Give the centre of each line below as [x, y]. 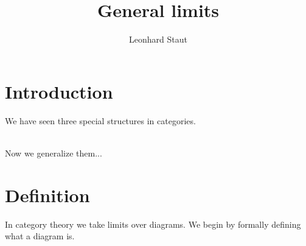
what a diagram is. [40, 236]
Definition [47, 195]
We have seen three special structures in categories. [100, 120]
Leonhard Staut [158, 39]
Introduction [59, 91]
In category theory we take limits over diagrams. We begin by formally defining [153, 224]
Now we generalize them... [54, 153]
